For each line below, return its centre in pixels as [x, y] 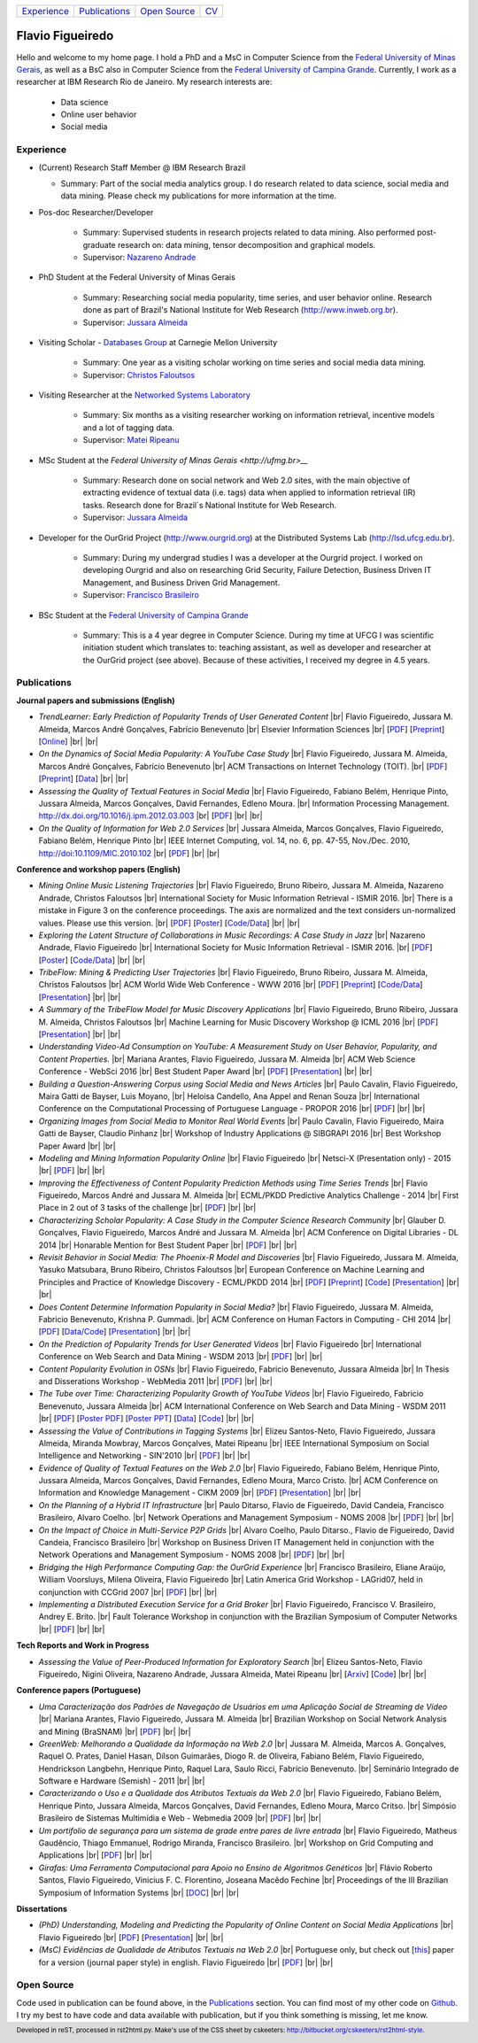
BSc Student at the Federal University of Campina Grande [143, 615]
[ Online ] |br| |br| [69, 742]
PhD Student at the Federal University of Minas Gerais [137, 277]
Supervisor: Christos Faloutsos [139, 375]
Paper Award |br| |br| [77, 1146]
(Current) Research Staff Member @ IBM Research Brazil [142, 167]
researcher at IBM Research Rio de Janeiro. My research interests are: [144, 82]
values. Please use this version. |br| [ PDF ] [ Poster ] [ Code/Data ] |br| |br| [169, 923]
